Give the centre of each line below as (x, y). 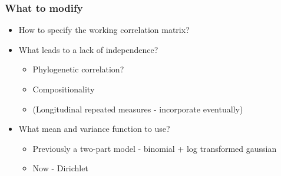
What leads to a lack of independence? (88, 49)
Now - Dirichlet (60, 168)
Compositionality (64, 89)
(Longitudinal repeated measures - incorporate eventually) (138, 109)
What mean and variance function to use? (94, 129)
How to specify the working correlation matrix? (104, 30)
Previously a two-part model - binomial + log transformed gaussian (155, 148)
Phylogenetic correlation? (78, 69)
